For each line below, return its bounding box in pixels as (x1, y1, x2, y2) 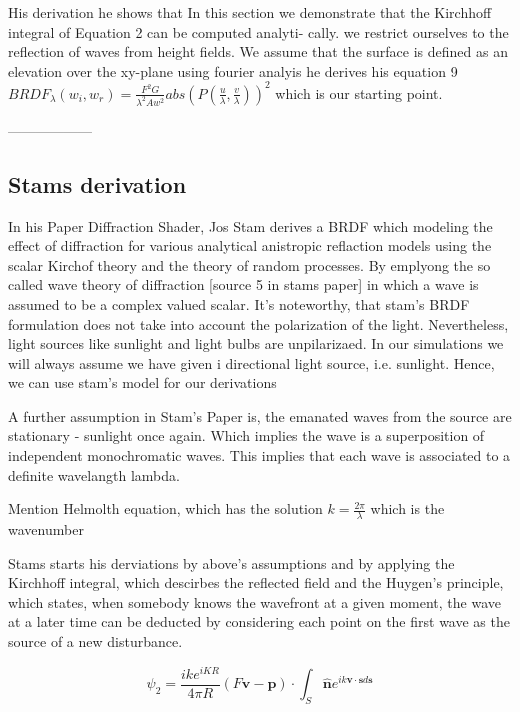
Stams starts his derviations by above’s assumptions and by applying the (8, 552, 455, 573)
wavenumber (8, 519, 84, 540)
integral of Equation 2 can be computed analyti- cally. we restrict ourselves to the (8, 21, 509, 42)
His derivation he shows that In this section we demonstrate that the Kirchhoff (8, 2, 492, 22)
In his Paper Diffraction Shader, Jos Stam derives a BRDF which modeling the (8, 215, 493, 236)
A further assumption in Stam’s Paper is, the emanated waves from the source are (8, 405, 512, 426)
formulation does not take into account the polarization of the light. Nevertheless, (8, 313, 509, 334)
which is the (370, 498, 445, 519)
